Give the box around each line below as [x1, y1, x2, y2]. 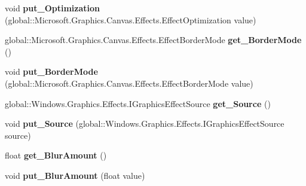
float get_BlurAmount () [5, 149, 107, 161]
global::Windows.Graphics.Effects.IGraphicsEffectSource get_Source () [5, 97, 271, 109]
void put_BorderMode [5, 65, 98, 78]
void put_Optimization [5, 2, 100, 14]
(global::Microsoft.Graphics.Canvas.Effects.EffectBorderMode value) [5, 77, 253, 89]
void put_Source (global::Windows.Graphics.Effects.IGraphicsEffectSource [5, 117, 284, 130]
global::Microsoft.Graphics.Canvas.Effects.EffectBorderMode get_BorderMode [5, 33, 302, 46]
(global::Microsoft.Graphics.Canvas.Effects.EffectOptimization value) [5, 13, 256, 26]
